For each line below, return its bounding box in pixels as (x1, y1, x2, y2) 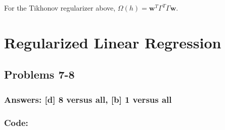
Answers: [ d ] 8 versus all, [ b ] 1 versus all (4, 93, 172, 105)
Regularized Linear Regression (4, 32, 221, 52)
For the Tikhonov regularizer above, (4, 3, 116, 13)
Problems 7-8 (4, 67, 75, 82)
